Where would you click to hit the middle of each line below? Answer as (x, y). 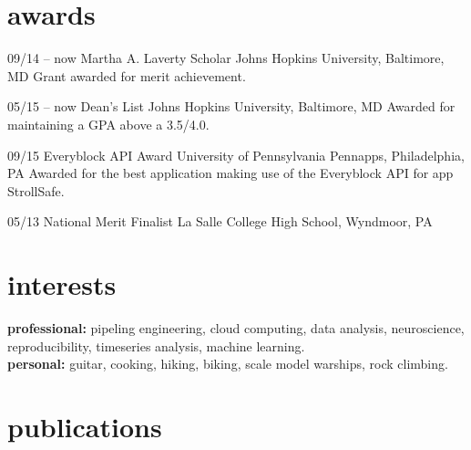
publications (85, 426)
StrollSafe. (36, 190)
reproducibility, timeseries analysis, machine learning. (156, 345)
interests (62, 284)
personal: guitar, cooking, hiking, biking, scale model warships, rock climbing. (228, 364)
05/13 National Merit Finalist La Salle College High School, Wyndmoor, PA (220, 221)
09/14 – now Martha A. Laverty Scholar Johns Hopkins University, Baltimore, (226, 58)
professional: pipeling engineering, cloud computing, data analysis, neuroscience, (236, 328)
